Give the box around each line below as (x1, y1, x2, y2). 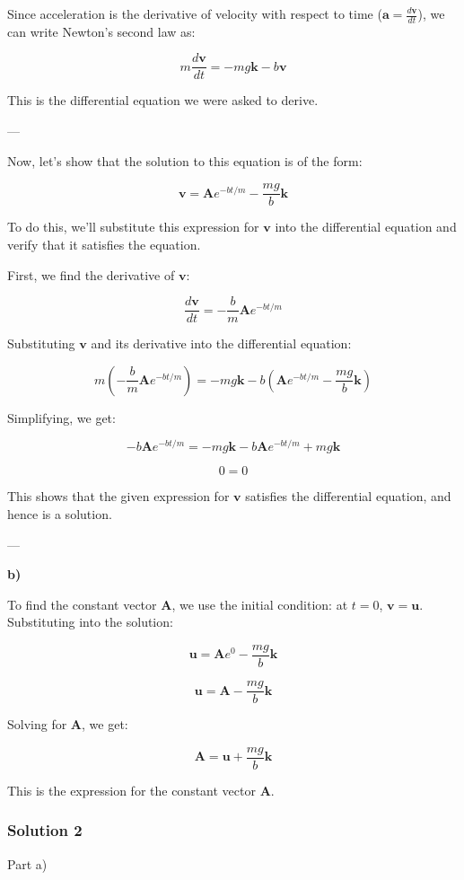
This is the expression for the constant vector (7, 780, 256, 799)
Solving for (7, 715, 67, 734)
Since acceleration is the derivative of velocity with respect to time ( (7, 4, 382, 22)
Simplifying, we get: (7, 408, 116, 427)
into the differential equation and (275, 217, 457, 236)
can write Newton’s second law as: (7, 22, 196, 40)
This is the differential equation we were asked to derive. (7, 91, 319, 110)
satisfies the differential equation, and (245, 487, 451, 506)
